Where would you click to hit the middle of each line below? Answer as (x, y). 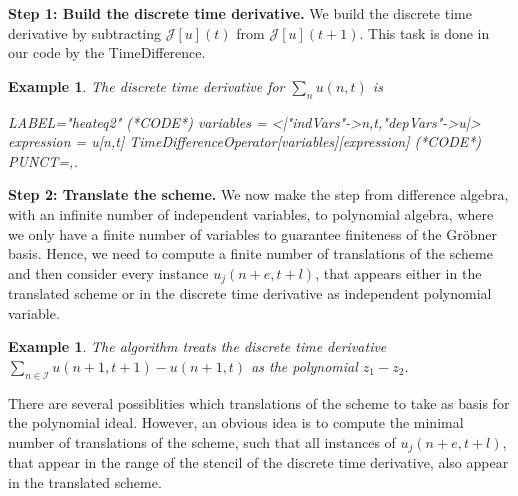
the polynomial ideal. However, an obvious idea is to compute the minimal (236, 422)
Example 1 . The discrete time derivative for (146, 85)
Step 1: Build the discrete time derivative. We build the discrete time (240, 13)
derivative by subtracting (85, 32)
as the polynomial (304, 365)
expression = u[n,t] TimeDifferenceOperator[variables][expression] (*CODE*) (245, 141)
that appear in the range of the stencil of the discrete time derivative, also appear (258, 462)
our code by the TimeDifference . (107, 52)
